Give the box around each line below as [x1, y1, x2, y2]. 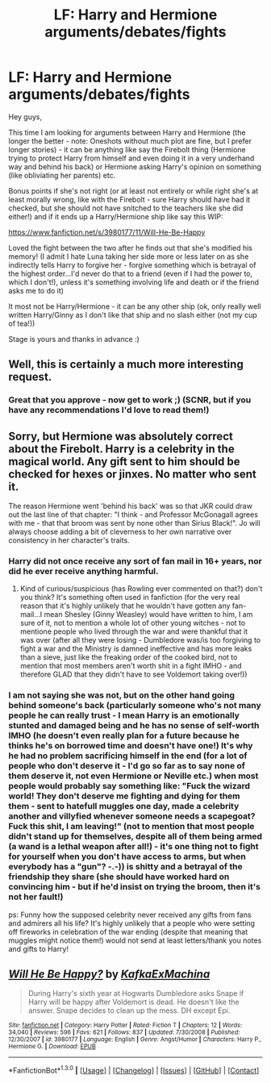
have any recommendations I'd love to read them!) [8, 405, 210, 416]
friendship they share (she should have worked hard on [8, 871, 230, 882]
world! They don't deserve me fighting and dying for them [8, 790, 240, 802]
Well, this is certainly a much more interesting [8, 357, 244, 372]
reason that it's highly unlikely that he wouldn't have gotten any [19, 601, 231, 610]
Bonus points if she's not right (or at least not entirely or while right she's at [8, 185, 259, 195]
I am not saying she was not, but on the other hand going [8, 689, 236, 701]
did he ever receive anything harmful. [8, 565, 159, 577]
